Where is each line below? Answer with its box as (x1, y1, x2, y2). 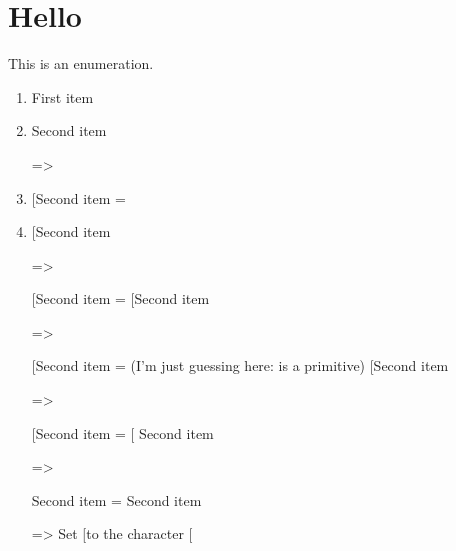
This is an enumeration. (8, 53, 154, 74)
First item (31, 86, 94, 107)
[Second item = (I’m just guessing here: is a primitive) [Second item (31, 355, 449, 376)
